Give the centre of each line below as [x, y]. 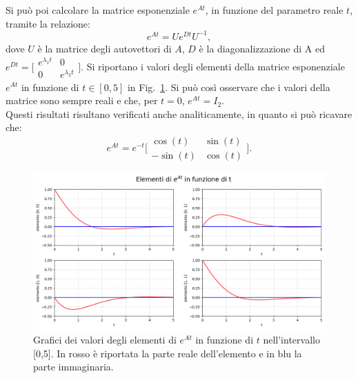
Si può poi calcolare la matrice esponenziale [98, 10]
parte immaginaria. [73, 367]
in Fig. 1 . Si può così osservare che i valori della [229, 87]
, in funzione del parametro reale [274, 10]
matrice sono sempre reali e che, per [82, 100]
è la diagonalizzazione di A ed [262, 48]
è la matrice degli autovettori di [105, 48]
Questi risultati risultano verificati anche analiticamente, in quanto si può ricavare [179, 113]
